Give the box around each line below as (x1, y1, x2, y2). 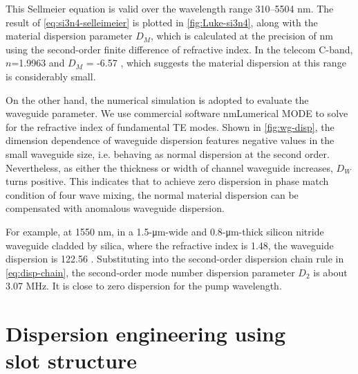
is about (313, 265, 348, 279)
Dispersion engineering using (6, 319, 286, 348)
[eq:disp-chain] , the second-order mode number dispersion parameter (6, 265, 295, 279)
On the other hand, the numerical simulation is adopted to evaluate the (6, 92, 309, 107)
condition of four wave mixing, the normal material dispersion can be (6, 187, 299, 202)
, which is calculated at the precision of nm (151, 28, 333, 43)
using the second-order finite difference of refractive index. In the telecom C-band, (6, 42, 353, 56)
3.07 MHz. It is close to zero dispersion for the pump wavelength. (6, 278, 282, 293)
